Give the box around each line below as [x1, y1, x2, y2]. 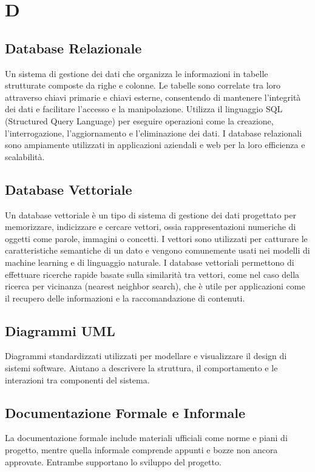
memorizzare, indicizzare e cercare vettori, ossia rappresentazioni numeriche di [5, 220, 296, 233]
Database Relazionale [5, 38, 142, 57]
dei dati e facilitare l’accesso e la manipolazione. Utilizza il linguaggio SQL [5, 103, 283, 115]
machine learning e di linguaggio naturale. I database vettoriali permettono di [5, 255, 294, 268]
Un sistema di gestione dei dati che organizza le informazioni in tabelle [5, 67, 268, 79]
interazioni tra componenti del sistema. [5, 373, 150, 386]
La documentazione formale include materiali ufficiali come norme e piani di [5, 431, 288, 444]
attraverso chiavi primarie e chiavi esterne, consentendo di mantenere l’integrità [5, 90, 301, 103]
